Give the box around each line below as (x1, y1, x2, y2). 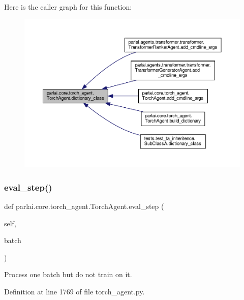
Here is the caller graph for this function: (4, 2, 132, 12)
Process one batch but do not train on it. (4, 269, 132, 280)
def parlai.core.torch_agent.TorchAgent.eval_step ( (4, 200, 164, 211)
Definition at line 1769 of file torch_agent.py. (4, 286, 145, 296)
